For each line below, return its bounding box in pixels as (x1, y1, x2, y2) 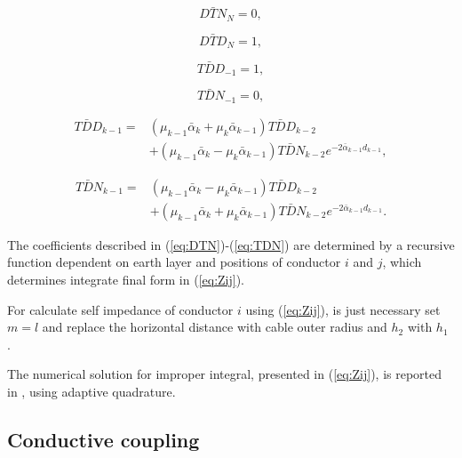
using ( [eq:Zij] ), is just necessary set (245, 300, 441, 318)
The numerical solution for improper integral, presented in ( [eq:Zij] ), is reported (7, 365, 442, 383)
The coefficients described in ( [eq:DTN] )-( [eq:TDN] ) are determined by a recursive (7, 235, 455, 253)
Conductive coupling (7, 425, 200, 453)
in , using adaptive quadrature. (7, 382, 176, 400)
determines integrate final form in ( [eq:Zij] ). (7, 270, 245, 288)
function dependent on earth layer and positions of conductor (7, 253, 341, 271)
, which (382, 253, 422, 271)
